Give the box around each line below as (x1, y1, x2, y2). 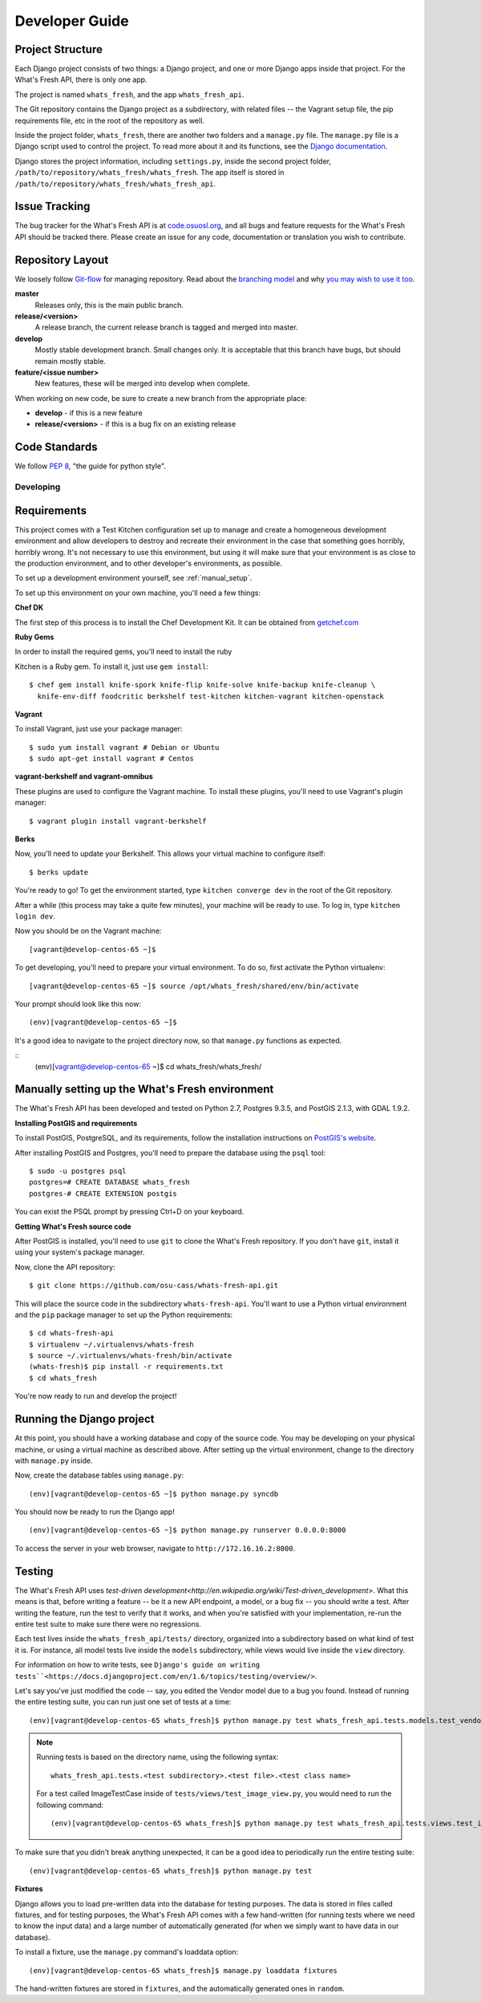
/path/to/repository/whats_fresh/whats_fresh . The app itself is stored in (14, 168, 285, 177)
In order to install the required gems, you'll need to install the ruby (14, 646, 232, 657)
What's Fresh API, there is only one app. (14, 75, 148, 84)
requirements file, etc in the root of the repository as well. (14, 115, 204, 125)
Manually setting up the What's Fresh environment (14, 1083, 274, 1096)
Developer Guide (14, 12, 129, 30)
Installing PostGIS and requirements (14, 1118, 138, 1128)
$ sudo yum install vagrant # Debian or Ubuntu (29, 743, 220, 752)
